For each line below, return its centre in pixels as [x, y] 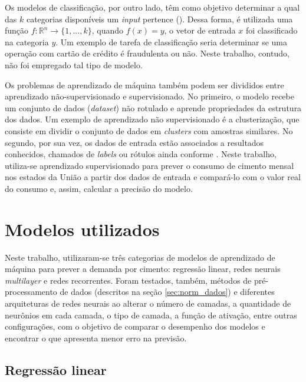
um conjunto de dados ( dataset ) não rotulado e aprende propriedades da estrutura [153, 107]
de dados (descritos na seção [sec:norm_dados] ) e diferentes [167, 292]
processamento [31, 292]
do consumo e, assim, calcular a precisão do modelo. [99, 188]
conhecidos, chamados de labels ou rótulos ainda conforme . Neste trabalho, [141, 154]
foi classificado [272, 30]
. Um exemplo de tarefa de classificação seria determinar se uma [172, 41]
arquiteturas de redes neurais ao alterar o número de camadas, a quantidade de [148, 303]
